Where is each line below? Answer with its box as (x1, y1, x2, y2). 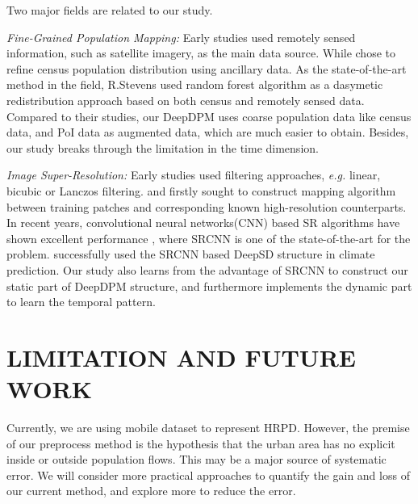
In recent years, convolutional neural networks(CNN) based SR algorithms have (6, 214, 400, 231)
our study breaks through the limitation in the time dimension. (6, 139, 319, 156)
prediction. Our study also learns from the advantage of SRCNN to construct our (6, 261, 408, 278)
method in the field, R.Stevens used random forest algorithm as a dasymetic (6, 76, 383, 93)
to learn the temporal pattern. (6, 293, 156, 310)
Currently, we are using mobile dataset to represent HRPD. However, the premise (6, 419, 410, 435)
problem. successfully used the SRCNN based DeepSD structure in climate (6, 246, 375, 262)
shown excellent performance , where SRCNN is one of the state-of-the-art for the (6, 229, 411, 246)
